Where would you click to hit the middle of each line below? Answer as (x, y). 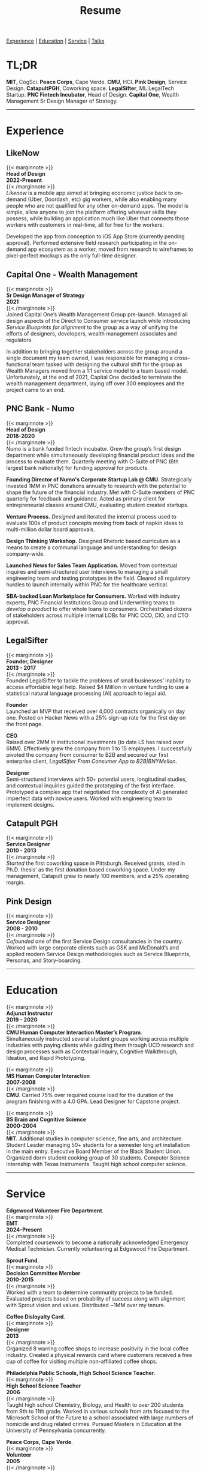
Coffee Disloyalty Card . (36, 1317)
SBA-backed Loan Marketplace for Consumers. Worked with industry (93, 596)
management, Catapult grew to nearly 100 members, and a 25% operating (98, 876)
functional (19, 364)
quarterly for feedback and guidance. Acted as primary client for (86, 498)
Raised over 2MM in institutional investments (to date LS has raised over (95, 742)
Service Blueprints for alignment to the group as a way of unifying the (92, 327)
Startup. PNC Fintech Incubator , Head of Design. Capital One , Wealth (93, 95)
